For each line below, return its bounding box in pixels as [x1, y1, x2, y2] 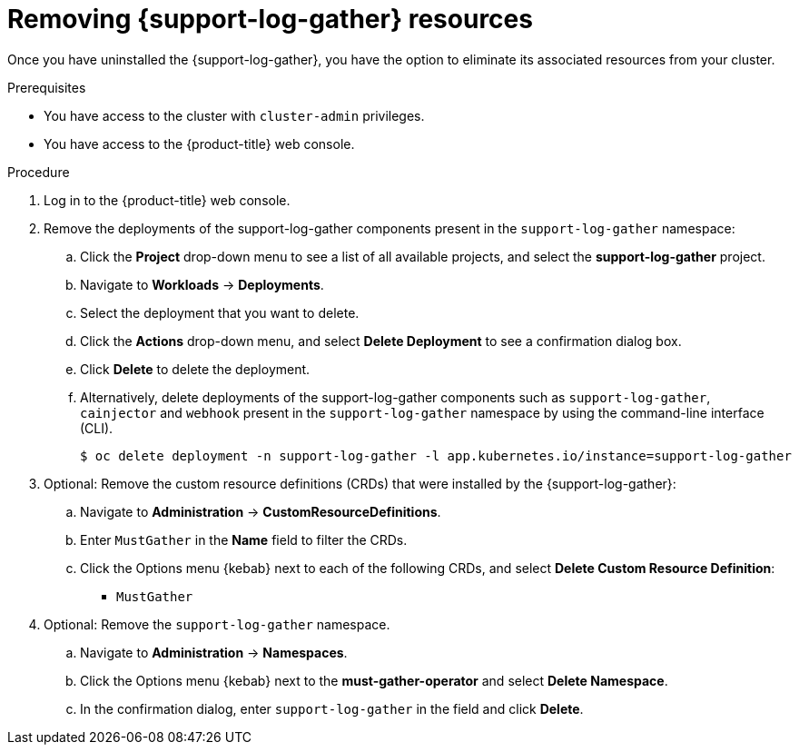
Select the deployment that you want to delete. [80, 304, 360, 321]
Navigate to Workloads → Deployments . [80, 276, 324, 292]
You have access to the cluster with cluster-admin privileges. [44, 107, 425, 124]
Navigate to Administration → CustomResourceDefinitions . [80, 503, 441, 519]
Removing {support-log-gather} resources [7, 4, 533, 35]
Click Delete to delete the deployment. [80, 361, 311, 377]
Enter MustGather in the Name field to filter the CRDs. [80, 531, 408, 548]
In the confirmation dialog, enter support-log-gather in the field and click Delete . [80, 700, 584, 717]
